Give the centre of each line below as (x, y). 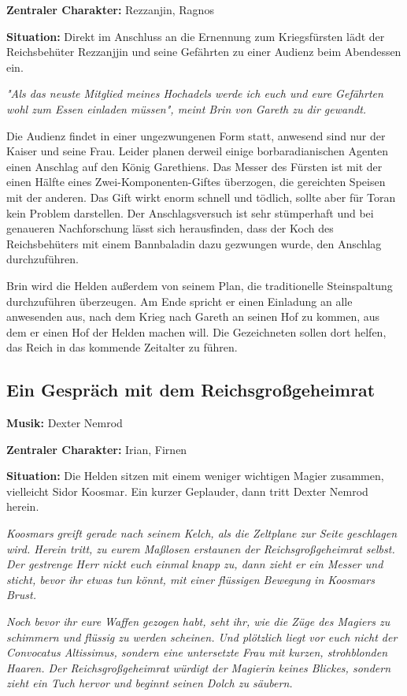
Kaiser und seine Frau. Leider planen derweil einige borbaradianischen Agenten (198, 151)
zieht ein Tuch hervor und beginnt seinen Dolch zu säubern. (150, 683)
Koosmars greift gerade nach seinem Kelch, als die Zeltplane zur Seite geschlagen (202, 533)
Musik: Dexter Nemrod (65, 423)
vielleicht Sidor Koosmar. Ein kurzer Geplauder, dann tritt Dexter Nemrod (187, 491)
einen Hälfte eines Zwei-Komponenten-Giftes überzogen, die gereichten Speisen (196, 182)
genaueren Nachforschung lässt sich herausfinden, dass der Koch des (170, 228)
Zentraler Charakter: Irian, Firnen (97, 449)
